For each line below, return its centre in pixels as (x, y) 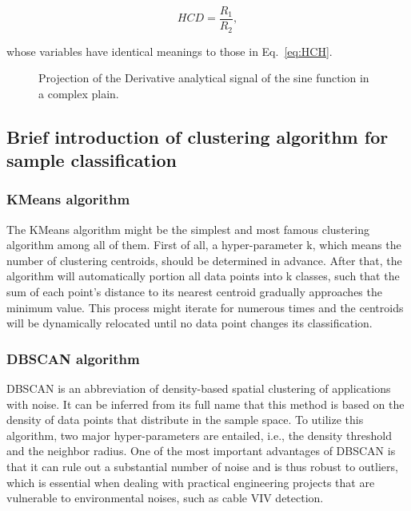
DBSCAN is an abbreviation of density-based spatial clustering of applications (199, 388)
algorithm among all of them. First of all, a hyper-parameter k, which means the (204, 245)
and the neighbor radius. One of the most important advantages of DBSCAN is (201, 451)
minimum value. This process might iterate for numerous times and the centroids (205, 307)
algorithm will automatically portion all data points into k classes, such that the (203, 276)
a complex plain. (79, 93)
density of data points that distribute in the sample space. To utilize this (185, 420)
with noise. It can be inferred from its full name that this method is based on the (205, 404)
